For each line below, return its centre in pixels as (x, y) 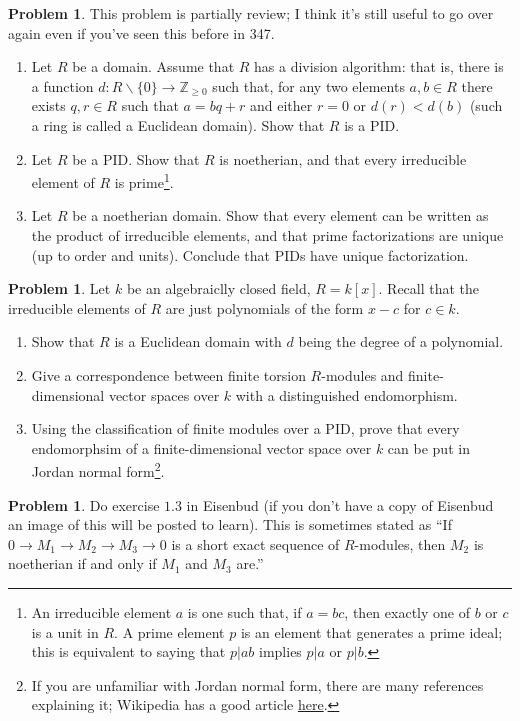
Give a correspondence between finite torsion (168, 374)
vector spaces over (164, 394)
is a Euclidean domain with (198, 341)
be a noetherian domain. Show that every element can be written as (280, 215)
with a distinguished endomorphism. (346, 394)
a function (62, 85)
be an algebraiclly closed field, (218, 288)
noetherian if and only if (82, 563)
